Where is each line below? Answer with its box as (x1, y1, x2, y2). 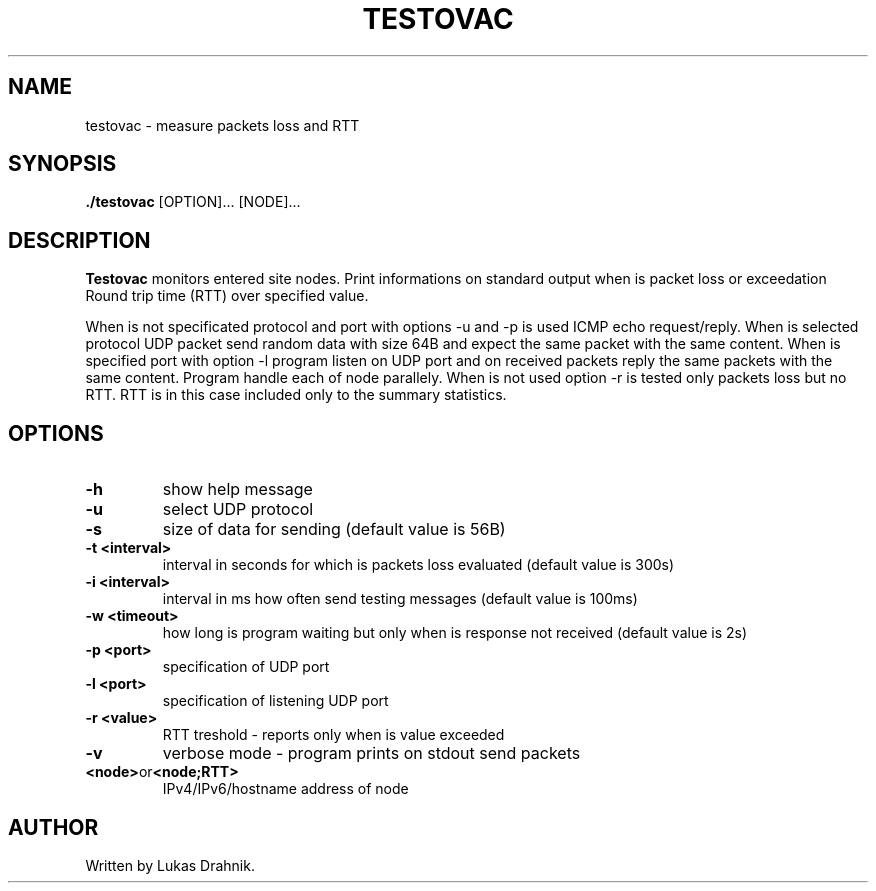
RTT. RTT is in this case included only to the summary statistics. (85, 386, 507, 404)
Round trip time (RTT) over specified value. (85, 287, 369, 305)
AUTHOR (8, 814, 99, 840)
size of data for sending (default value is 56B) (162, 519, 506, 540)
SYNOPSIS (8, 151, 117, 177)
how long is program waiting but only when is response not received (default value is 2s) (162, 624, 748, 642)
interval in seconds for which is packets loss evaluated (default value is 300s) (162, 556, 675, 574)
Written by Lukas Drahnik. (85, 856, 255, 874)
